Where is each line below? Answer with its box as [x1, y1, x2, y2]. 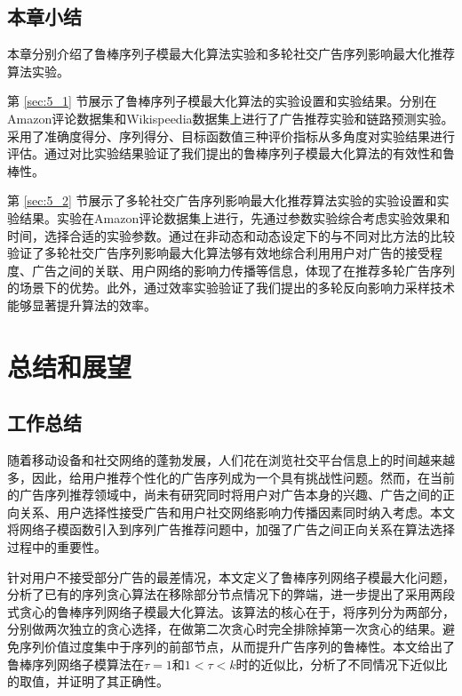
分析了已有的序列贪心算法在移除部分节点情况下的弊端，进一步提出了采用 [7, 585, 430, 604]
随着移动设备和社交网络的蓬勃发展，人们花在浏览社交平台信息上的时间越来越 [7, 451, 455, 469]
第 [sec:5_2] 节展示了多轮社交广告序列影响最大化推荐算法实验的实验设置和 [7, 191, 437, 210]
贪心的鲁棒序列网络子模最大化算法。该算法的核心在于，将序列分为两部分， [19, 602, 455, 620]
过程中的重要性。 [7, 538, 107, 556]
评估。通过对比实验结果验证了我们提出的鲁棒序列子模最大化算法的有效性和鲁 [7, 144, 455, 163]
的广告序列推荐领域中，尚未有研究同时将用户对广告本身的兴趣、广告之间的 [7, 485, 442, 504]
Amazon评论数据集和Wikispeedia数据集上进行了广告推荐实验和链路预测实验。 [7, 108, 454, 127]
